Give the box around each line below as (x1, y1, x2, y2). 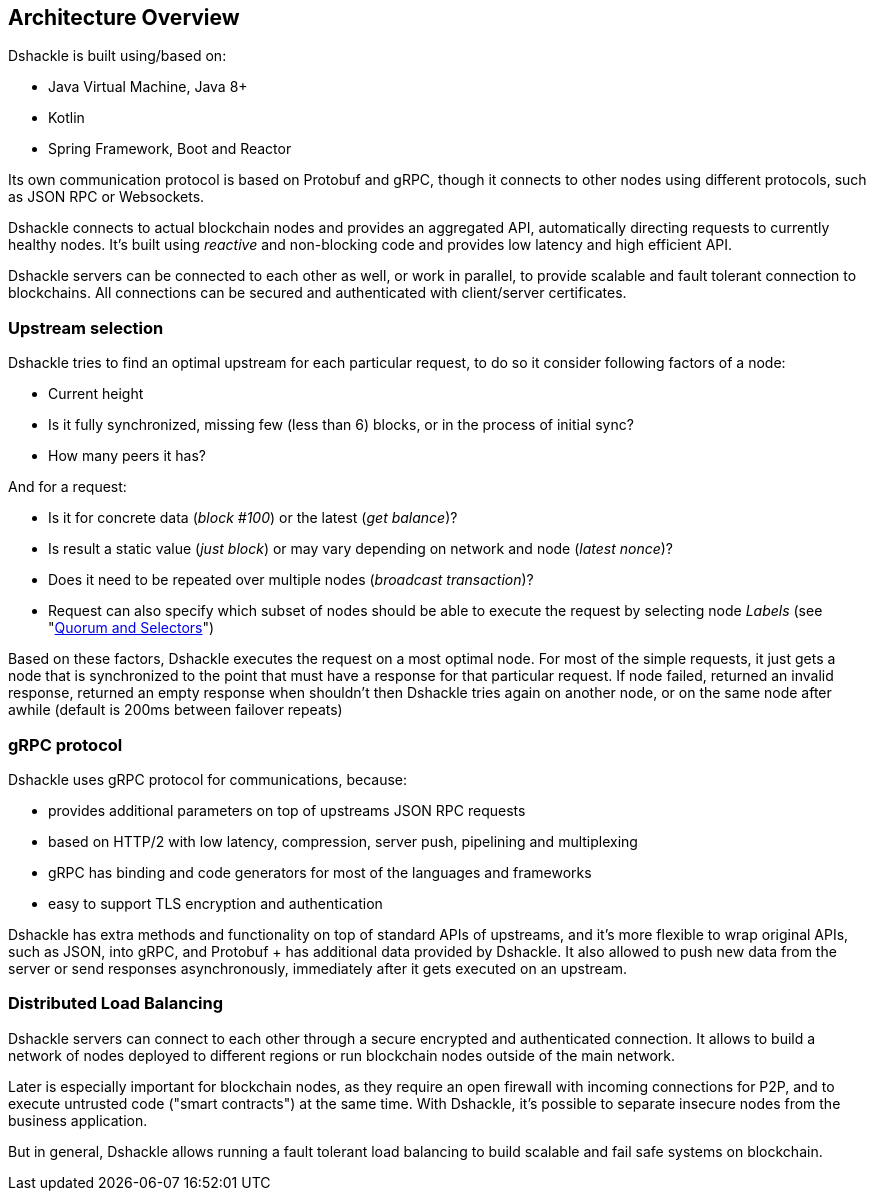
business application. (8, 1111, 148, 1129)
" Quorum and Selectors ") (48, 619, 215, 637)
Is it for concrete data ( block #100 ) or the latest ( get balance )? (48, 509, 458, 527)
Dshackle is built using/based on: (8, 47, 227, 65)
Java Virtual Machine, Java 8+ (48, 78, 248, 96)
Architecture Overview (8, 5, 240, 30)
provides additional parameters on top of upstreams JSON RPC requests (48, 801, 526, 819)
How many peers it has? (48, 447, 207, 465)
